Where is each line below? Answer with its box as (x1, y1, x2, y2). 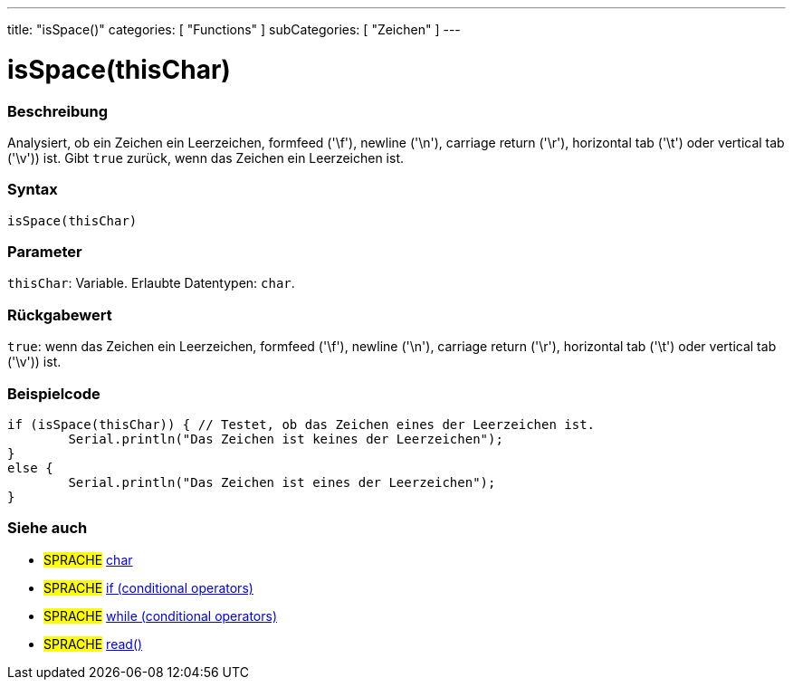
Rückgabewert (7, 305, 112, 324)
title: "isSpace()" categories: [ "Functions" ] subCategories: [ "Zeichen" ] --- (7, 22, 461, 37)
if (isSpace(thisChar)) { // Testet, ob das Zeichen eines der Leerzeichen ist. (7, 416, 596, 432)
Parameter (7, 243, 82, 261)
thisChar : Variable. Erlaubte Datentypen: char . (7, 275, 295, 291)
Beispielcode (7, 384, 100, 403)
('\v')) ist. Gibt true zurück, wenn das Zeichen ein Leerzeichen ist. (7, 149, 404, 166)
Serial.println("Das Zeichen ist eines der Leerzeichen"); (68, 474, 496, 490)
